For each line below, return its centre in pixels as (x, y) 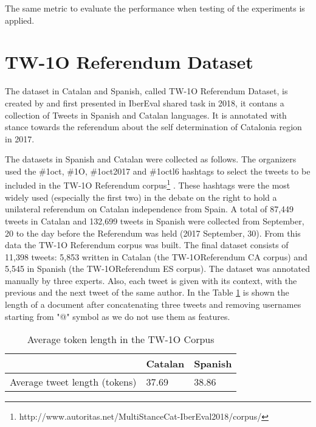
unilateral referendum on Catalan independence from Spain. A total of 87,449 (149, 209)
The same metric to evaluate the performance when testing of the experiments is (155, 8)
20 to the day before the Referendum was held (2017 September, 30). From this (153, 233)
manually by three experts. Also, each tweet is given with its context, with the (151, 280)
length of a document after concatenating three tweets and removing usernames (153, 304)
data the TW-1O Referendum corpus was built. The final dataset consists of (147, 245)
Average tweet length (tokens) (73, 382)
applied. (20, 20)
